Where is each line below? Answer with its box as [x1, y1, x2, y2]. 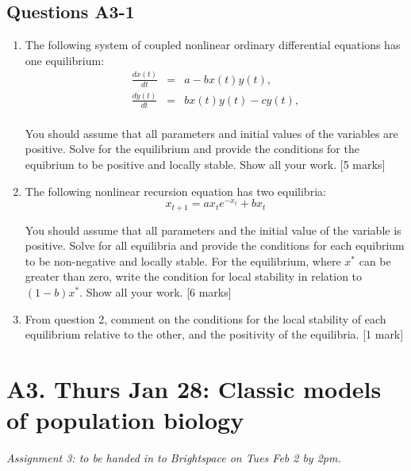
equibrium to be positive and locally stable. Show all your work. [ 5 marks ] [25, 155, 386, 172]
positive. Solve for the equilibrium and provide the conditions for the [25, 140, 359, 157]
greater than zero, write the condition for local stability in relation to [25, 268, 363, 285]
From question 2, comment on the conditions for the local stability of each [25, 310, 386, 327]
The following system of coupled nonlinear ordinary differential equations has [25, 36, 401, 53]
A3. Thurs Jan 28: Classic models [6, 373, 382, 405]
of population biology [6, 404, 244, 436]
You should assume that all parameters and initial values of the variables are [25, 124, 398, 141]
